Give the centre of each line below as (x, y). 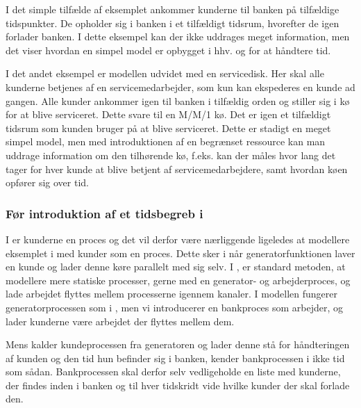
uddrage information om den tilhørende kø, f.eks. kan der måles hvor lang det (171, 155)
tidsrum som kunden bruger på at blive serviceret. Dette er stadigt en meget (168, 128)
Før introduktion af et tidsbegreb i (104, 213)
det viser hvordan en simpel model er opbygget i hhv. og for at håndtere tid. (168, 50)
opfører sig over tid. (47, 182)
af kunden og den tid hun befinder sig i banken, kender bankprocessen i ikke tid (175, 358)
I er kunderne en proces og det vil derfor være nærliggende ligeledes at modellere (178, 239)
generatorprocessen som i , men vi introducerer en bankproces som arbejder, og (175, 307)
